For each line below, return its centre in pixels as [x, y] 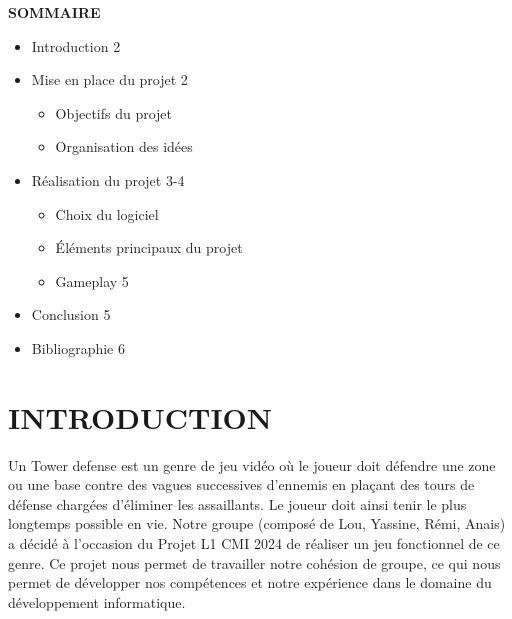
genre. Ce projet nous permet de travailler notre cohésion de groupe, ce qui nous [254, 562]
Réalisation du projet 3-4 [108, 179]
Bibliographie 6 [78, 347]
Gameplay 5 [92, 280]
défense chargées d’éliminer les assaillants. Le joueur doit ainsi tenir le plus [237, 503]
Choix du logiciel [107, 213]
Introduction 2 [76, 45]
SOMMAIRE [54, 12]
